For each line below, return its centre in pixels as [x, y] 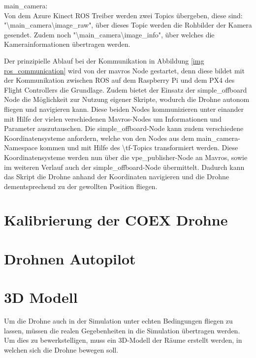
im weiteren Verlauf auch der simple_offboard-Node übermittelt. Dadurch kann [124, 167]
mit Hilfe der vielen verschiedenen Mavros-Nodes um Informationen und [113, 118]
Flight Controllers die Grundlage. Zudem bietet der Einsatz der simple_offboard [126, 89]
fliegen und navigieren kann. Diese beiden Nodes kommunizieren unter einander [124, 109]
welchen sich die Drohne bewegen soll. [61, 349]
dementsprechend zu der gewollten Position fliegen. [81, 186]
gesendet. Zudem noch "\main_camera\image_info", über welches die [109, 34]
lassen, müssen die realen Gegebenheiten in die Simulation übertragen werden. [122, 330]
